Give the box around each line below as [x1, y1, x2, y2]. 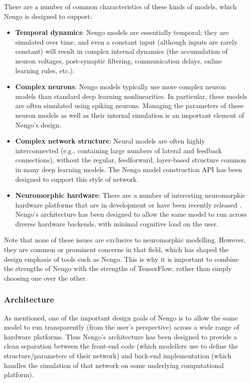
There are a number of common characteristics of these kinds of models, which [4, 1, 237, 11]
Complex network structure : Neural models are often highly [15, 136, 205, 146]
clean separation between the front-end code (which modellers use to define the [4, 341, 238, 351]
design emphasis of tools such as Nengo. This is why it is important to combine [4, 254, 239, 264]
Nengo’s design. [15, 119, 61, 129]
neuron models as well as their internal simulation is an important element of [15, 110, 244, 120]
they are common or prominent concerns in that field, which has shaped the [4, 244, 229, 255]
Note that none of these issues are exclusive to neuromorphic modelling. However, [4, 235, 246, 245]
